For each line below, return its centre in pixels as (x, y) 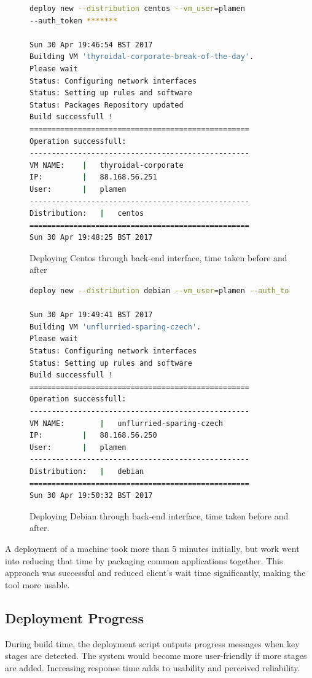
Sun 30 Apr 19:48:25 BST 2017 (91, 238)
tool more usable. (37, 584)
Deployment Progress (74, 617)
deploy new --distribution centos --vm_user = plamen (137, 9)
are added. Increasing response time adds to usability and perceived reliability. (153, 667)
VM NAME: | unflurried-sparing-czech (127, 423)
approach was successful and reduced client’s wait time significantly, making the (155, 573)
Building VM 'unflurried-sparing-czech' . (115, 327)
